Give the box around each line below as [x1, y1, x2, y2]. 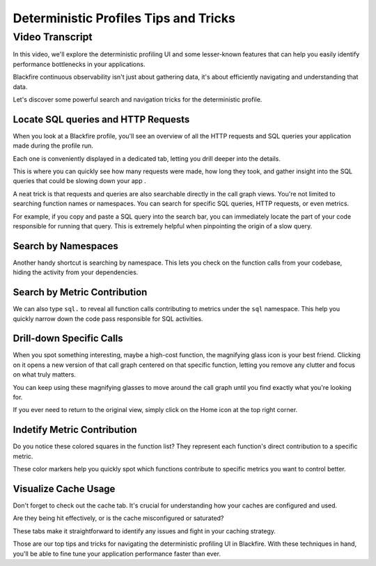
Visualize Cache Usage [13, 482, 116, 494]
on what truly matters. [13, 370, 77, 379]
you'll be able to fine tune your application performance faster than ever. [13, 549, 221, 558]
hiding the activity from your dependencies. [13, 268, 139, 276]
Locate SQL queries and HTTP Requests [13, 113, 190, 125]
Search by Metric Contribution [13, 286, 148, 299]
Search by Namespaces [13, 240, 118, 252]
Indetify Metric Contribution [13, 424, 137, 436]
